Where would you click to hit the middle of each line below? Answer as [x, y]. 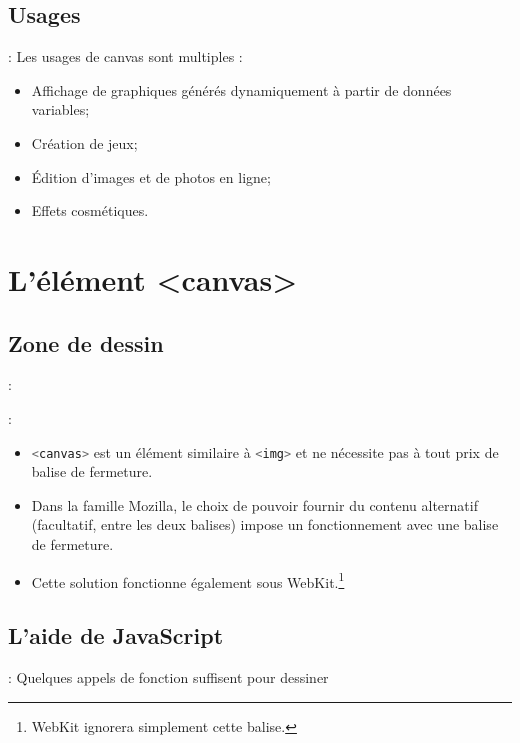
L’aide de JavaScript [116, 635]
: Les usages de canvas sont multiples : [125, 56]
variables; [60, 109]
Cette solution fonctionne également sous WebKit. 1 [188, 580]
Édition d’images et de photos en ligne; [151, 176]
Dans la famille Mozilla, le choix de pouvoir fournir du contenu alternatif [254, 504]
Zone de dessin [86, 342]
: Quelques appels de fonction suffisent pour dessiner [168, 677]
